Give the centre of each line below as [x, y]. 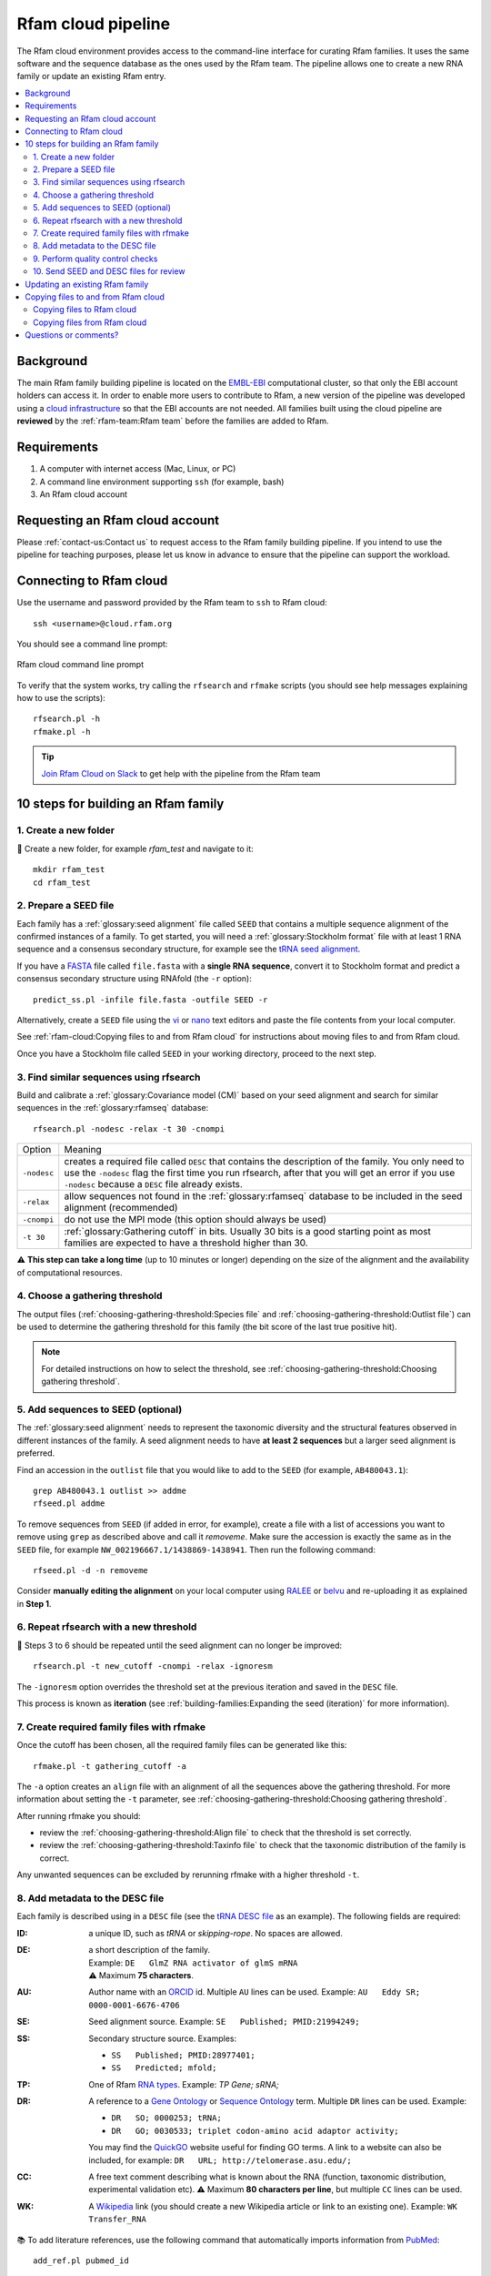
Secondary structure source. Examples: [163, 2038]
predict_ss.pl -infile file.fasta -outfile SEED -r [150, 1000]
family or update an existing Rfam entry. [92, 76]
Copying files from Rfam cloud [90, 322]
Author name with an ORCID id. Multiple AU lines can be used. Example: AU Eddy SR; [255, 1992]
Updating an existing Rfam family [87, 284]
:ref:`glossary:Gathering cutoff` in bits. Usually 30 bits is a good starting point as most [247, 1232]
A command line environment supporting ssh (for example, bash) [162, 482]
